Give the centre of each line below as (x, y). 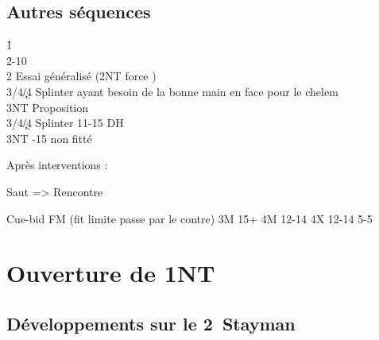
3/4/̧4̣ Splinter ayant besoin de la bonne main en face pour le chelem (172, 91)
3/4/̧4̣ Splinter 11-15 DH (65, 123)
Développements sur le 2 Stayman (151, 323)
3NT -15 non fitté (49, 138)
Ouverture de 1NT (111, 273)
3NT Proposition (47, 107)
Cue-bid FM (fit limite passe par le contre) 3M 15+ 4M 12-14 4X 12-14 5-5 (189, 218)
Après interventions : (57, 165)
